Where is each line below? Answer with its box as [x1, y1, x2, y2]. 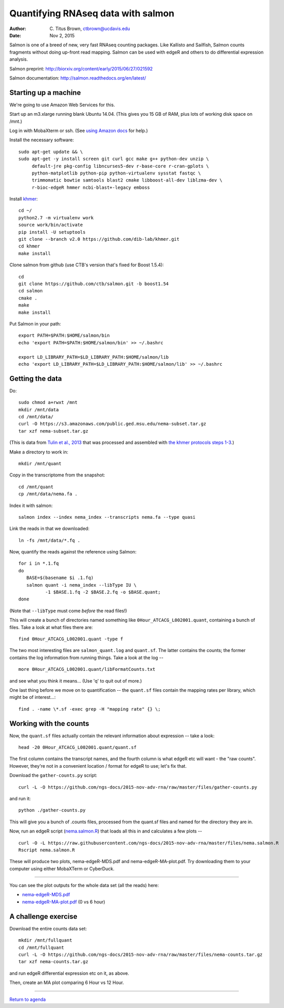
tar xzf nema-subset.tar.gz [18, 428, 89, 434]
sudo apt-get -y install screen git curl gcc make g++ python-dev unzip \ [18, 156, 209, 162]
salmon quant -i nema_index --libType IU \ [26, 582, 137, 588]
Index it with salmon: [9, 502, 53, 509]
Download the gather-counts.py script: [9, 772, 98, 778]
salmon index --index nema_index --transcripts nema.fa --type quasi [18, 514, 196, 520]
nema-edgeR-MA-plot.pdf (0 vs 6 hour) [22, 898, 105, 905]
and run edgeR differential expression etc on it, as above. [9, 970, 129, 976]
